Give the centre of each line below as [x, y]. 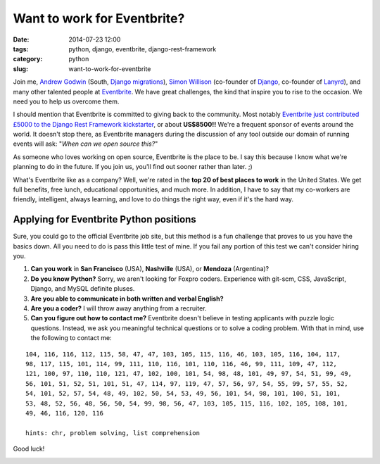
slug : [20, 69]
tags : [21, 49]
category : [28, 59]
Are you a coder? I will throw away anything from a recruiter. [119, 308]
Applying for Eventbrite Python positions [104, 219]
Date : [21, 39]
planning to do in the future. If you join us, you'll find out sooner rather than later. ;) [133, 167]
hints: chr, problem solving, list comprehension [113, 433]
